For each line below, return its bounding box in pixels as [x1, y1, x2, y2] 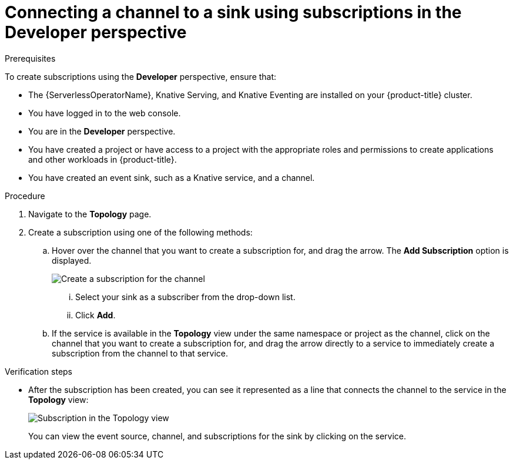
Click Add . [75, 310, 116, 320]
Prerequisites [5, 53, 56, 63]
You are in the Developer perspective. [28, 126, 176, 136]
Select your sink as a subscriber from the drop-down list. [75, 291, 296, 302]
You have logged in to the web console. [28, 107, 181, 118]
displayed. [52, 255, 92, 265]
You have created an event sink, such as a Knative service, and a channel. [28, 172, 315, 183]
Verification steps [5, 366, 73, 376]
